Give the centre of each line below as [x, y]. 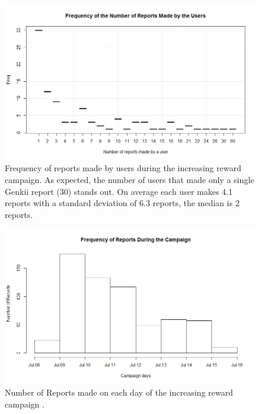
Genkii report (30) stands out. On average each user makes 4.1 [119, 191]
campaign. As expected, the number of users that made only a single [130, 180]
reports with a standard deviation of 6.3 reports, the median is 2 [122, 203]
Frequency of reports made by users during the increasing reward [123, 168]
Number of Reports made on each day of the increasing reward [119, 392]
